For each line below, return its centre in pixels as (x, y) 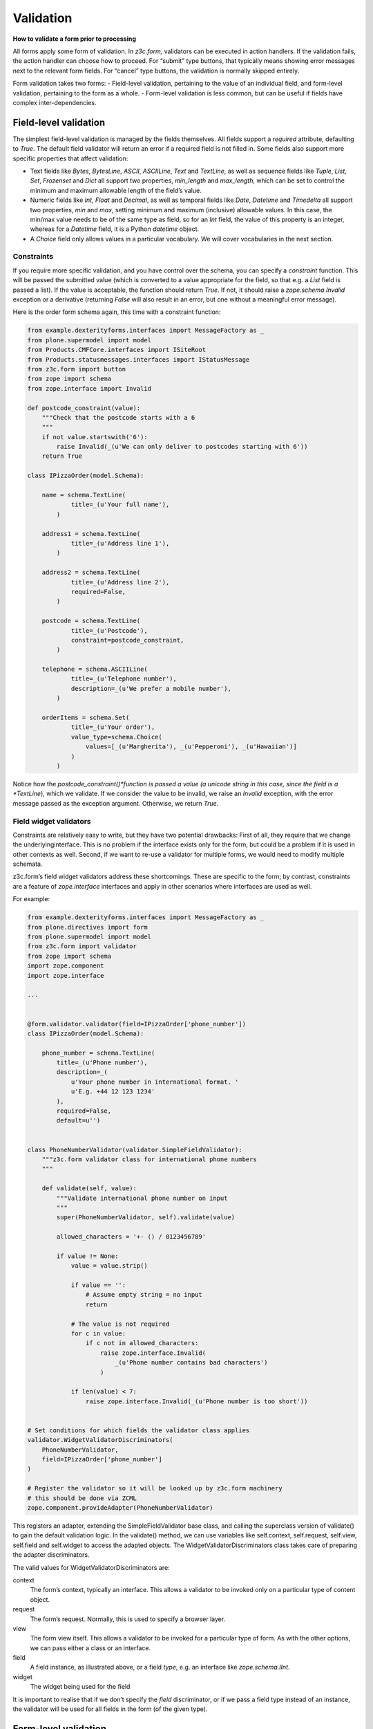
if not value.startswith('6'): (95, 437)
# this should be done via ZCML (82, 1498)
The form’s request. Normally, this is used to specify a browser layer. (128, 1619)
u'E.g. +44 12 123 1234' (113, 1092)
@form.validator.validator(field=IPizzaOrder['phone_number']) (137, 1024)
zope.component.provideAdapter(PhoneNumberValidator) (120, 1508)
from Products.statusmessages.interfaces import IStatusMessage (138, 359)
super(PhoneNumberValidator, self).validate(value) (146, 1218)
